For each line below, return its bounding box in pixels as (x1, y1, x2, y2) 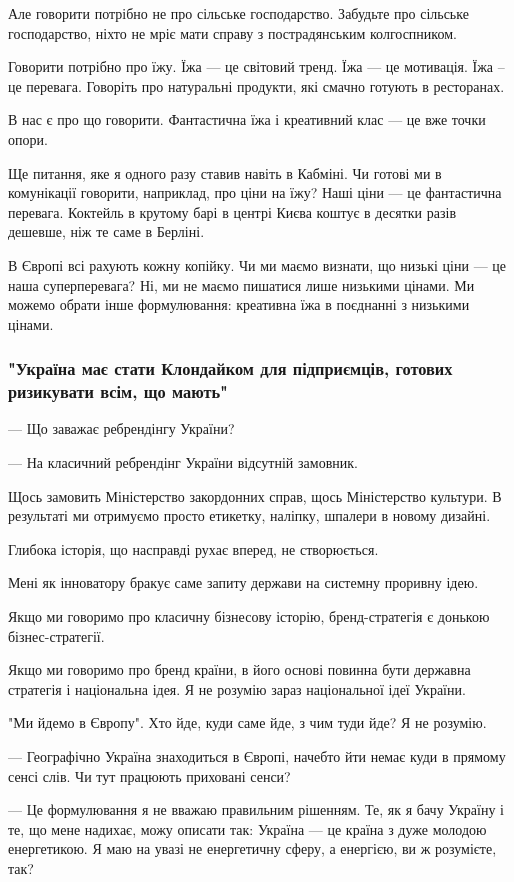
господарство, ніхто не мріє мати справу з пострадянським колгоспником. (8, 22, 457, 43)
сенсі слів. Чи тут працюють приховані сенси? (8, 765, 291, 786)
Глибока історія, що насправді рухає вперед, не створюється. (8, 538, 379, 559)
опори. (8, 128, 48, 149)
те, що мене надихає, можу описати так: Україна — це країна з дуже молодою (8, 818, 487, 839)
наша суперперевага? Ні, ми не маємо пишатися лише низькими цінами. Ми (8, 274, 475, 295)
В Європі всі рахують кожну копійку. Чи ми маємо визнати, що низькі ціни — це (8, 254, 507, 275)
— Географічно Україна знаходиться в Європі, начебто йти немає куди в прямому (8, 745, 506, 766)
